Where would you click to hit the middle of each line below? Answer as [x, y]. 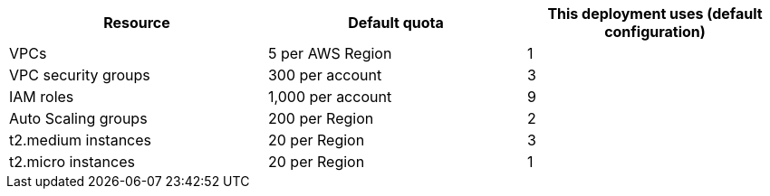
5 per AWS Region [330, 53]
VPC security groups [80, 75]
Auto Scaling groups [78, 118]
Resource [137, 23]
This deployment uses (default [655, 14]
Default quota [396, 23]
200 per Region [321, 118]
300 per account [325, 75]
